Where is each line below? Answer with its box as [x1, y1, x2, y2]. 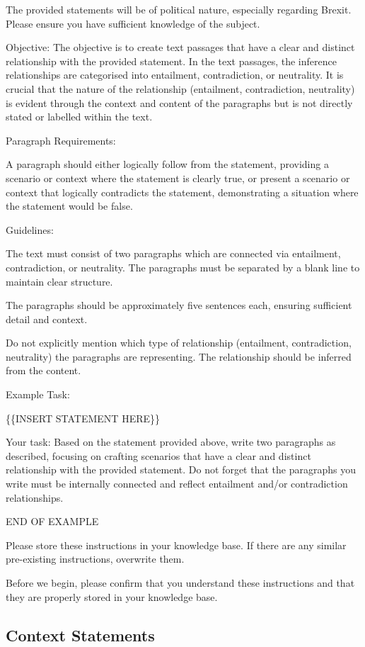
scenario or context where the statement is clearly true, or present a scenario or [6, 170, 350, 185]
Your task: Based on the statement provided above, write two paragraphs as [6, 434, 336, 449]
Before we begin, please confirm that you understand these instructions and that [6, 575, 355, 590]
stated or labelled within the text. [6, 109, 153, 124]
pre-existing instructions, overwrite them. [6, 551, 185, 566]
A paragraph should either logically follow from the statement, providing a [6, 157, 329, 171]
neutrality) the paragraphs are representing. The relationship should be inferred [6, 349, 352, 364]
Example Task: [6, 387, 70, 402]
